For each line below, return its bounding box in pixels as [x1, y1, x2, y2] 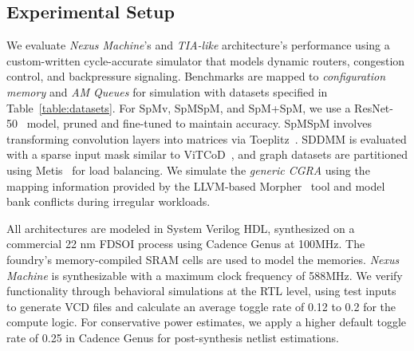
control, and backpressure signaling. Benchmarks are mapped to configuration [6, 68, 386, 85]
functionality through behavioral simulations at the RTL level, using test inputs [6, 282, 396, 299]
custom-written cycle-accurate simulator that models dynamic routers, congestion [6, 52, 405, 69]
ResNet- [354, 99, 393, 116]
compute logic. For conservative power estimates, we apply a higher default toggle [6, 314, 407, 330]
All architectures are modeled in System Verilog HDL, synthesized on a [6, 219, 355, 236]
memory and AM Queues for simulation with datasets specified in [6, 83, 328, 100]
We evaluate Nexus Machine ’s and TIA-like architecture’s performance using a [6, 37, 390, 53]
